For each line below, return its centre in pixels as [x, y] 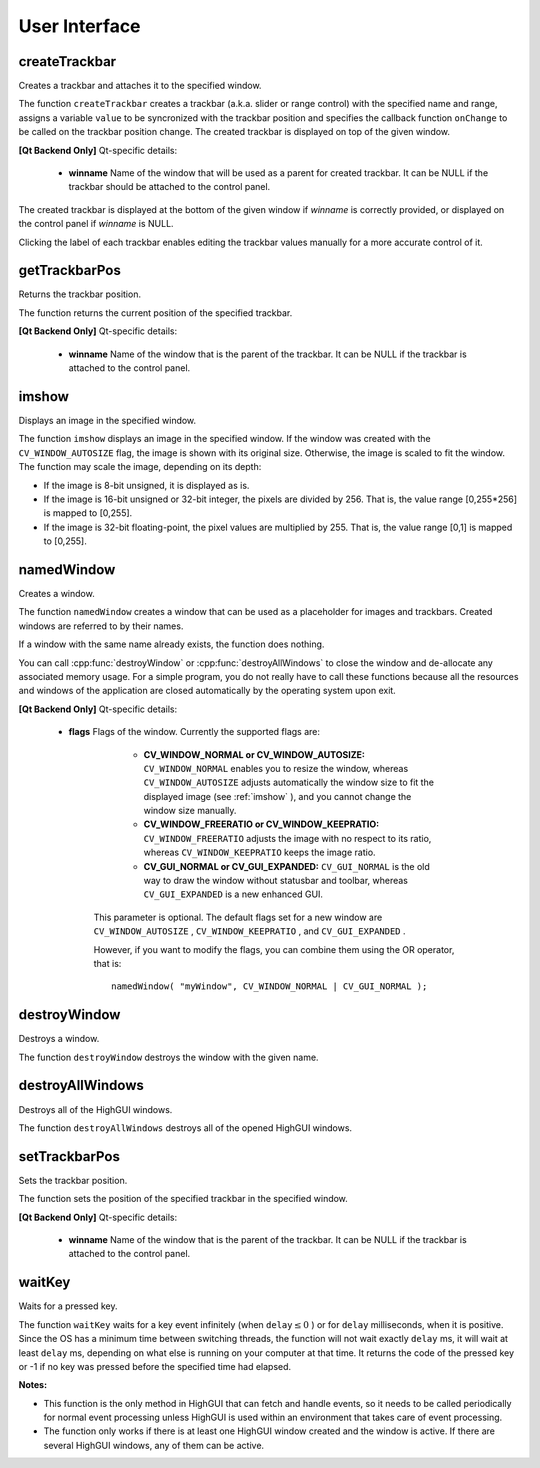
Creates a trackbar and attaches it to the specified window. [140, 86]
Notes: [33, 1385]
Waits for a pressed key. [68, 1306]
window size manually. [190, 811]
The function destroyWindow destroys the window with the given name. [168, 1057]
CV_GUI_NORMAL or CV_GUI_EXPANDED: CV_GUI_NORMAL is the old [286, 866]
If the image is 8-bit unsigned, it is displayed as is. [146, 485]
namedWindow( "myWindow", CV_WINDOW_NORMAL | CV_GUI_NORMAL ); [269, 986]
